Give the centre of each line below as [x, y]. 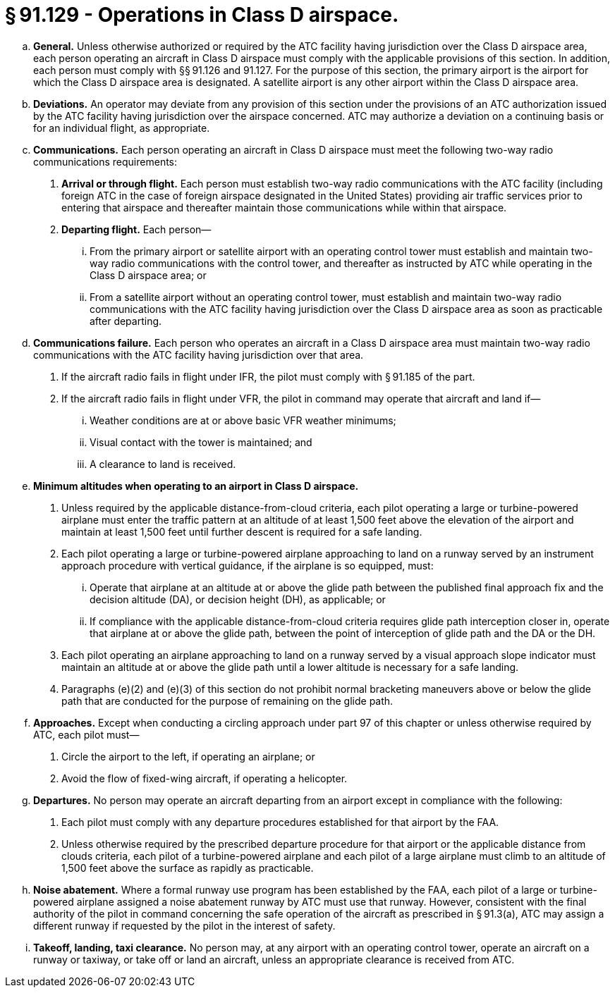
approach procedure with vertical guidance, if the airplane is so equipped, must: [248, 565]
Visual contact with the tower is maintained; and [201, 442]
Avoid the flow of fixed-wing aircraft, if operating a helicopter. [205, 778]
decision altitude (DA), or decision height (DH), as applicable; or [238, 599]
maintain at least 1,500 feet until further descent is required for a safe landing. [242, 531]
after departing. [126, 321]
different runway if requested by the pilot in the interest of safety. [184, 925]
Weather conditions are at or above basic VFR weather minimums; [243, 420]
